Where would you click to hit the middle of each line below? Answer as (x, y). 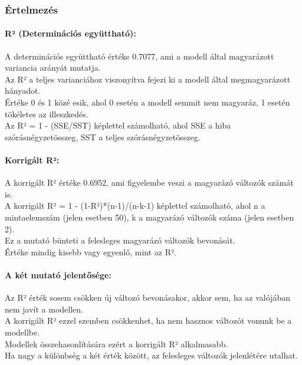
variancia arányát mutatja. (53, 68)
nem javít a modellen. (44, 309)
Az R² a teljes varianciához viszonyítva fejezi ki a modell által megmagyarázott (148, 79)
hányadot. (23, 91)
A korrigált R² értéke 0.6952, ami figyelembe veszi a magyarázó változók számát (149, 182)
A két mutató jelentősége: (58, 274)
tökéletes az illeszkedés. (47, 114)
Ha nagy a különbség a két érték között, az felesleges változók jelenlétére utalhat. (151, 355)
